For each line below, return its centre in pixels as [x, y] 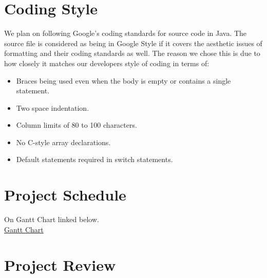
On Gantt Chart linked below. [52, 219]
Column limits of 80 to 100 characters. [77, 125]
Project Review [60, 264]
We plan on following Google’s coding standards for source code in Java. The [126, 33]
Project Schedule [65, 195]
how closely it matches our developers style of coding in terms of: [107, 63]
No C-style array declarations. [63, 142]
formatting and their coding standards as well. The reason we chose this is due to [132, 53]
